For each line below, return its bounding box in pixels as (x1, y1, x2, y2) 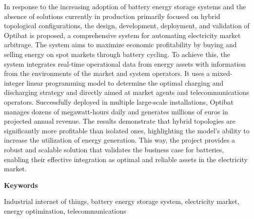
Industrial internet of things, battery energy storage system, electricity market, (4, 196, 239, 206)
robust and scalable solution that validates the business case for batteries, (4, 144, 224, 154)
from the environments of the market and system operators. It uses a (4, 68, 210, 78)
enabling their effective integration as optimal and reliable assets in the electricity (4, 154, 248, 164)
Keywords (4, 180, 38, 190)
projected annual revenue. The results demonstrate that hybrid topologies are (4, 116, 235, 126)
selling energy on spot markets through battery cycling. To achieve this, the (4, 49, 231, 59)
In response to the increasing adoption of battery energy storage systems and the (4, 1, 246, 11)
